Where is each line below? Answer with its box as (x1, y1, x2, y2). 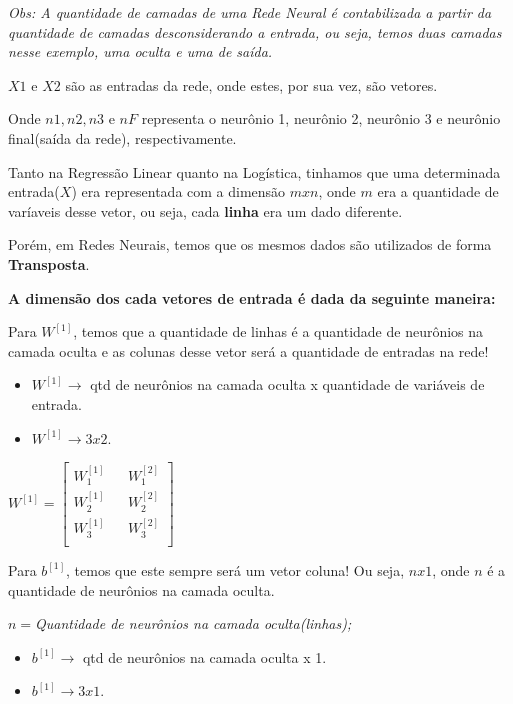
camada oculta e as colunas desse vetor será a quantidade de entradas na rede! (8, 340, 489, 361)
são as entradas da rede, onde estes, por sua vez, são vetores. (65, 74, 438, 95)
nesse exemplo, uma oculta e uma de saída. (8, 41, 273, 62)
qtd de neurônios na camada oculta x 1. (82, 646, 327, 667)
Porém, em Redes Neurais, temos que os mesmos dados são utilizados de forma (8, 234, 492, 255)
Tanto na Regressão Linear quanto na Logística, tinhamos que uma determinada (8, 161, 501, 182)
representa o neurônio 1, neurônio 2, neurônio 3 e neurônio (141, 108, 501, 129)
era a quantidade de (377, 181, 499, 202)
